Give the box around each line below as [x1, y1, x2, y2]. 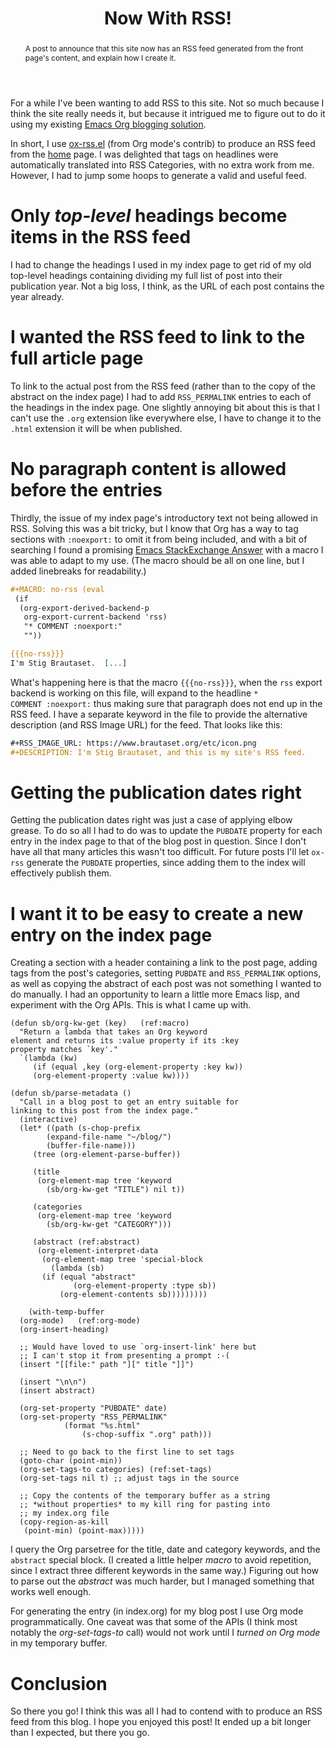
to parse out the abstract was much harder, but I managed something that [10, 1575, 315, 1587]
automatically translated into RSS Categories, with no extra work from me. [10, 158, 315, 171]
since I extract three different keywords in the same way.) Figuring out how [10, 1565, 319, 1577]
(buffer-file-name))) [46, 1141, 137, 1151]
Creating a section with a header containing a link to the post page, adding [10, 957, 318, 969]
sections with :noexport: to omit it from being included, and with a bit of [10, 533, 308, 545]
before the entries [10, 479, 163, 502]
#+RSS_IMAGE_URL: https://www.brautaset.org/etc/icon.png [10, 738, 257, 748]
